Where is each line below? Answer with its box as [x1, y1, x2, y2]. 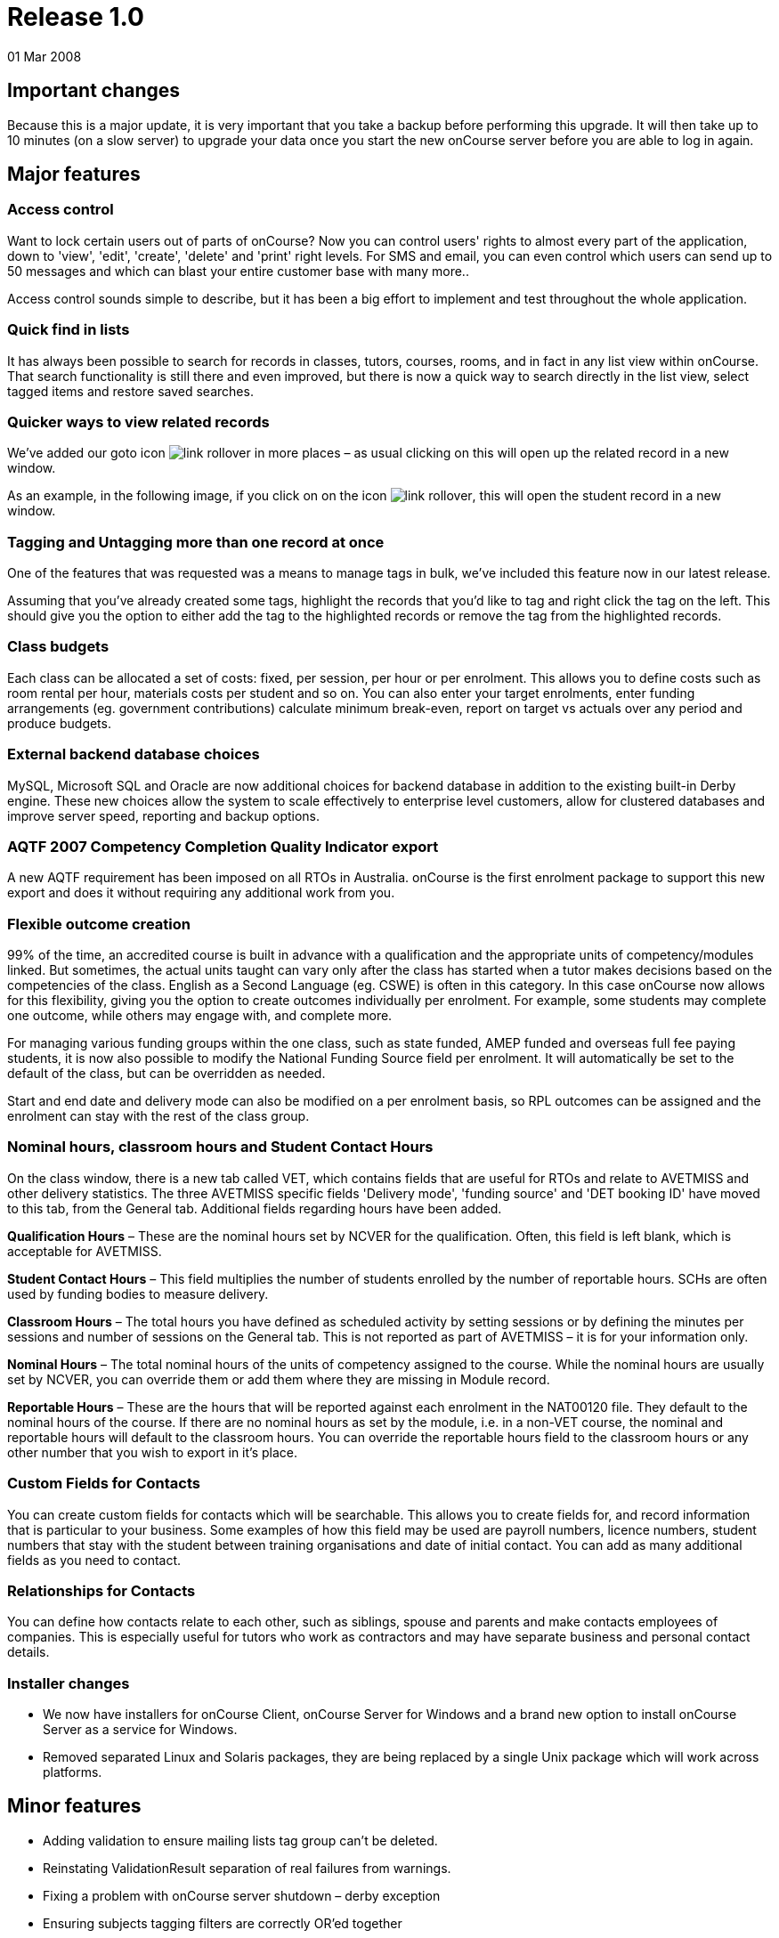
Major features [7, 163, 141, 186]
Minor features [7, 1795, 142, 1818]
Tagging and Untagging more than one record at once [7, 532, 385, 551]
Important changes [7, 79, 181, 102]
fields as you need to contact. [7, 1552, 182, 1568]
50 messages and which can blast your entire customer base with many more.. [7, 263, 469, 279]
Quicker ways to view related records [7, 412, 270, 431]
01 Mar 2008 [7, 48, 82, 64]
